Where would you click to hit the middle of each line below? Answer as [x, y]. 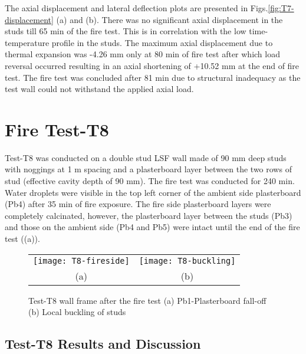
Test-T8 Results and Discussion [103, 344]
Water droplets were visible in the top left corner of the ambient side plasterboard [153, 192]
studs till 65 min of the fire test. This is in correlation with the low [126, 31]
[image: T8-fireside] [81, 260]
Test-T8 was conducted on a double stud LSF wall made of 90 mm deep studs [146, 157]
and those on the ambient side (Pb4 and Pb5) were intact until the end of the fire [152, 227]
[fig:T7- [281, 8]
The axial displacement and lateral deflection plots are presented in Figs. [136, 8]
